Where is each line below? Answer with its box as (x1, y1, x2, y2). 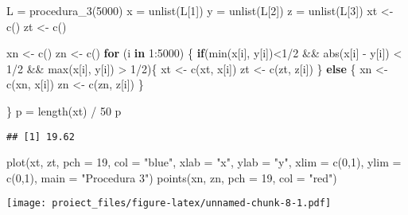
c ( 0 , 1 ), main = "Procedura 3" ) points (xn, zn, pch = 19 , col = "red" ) (6, 169, 337, 186)
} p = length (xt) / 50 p (6, 102, 122, 119)
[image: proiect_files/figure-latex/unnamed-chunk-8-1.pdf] (6, 197, 332, 209)
